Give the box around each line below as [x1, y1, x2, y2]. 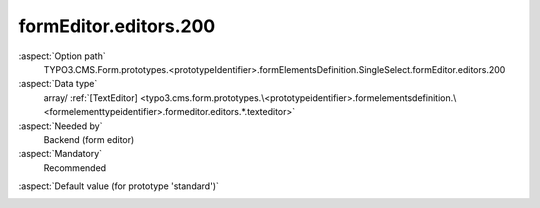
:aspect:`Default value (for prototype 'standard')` [18, 180, 220, 192]
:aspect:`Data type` [18, 78, 98, 90]
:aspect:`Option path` [18, 50, 106, 62]
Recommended [43, 161, 107, 174]
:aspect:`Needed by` [18, 120, 103, 132]
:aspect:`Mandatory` [18, 148, 103, 160]
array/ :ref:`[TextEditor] [43, 91, 139, 104]
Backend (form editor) [43, 133, 135, 145]
